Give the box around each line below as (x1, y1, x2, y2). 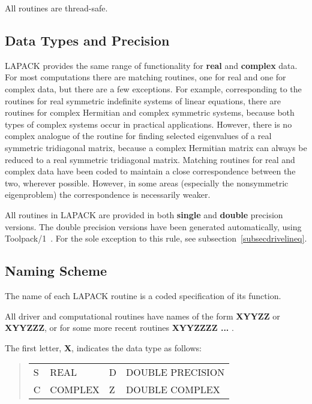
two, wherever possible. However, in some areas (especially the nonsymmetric (5, 176, 289, 189)
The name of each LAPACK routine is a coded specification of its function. (5, 289, 281, 302)
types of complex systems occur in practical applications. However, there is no (5, 117, 292, 130)
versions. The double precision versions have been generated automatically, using (5, 220, 302, 233)
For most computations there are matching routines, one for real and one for (5, 71, 286, 83)
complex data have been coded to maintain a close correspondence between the (5, 165, 296, 177)
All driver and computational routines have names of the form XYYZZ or (5, 309, 280, 322)
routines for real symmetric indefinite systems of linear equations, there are (5, 94, 281, 107)
